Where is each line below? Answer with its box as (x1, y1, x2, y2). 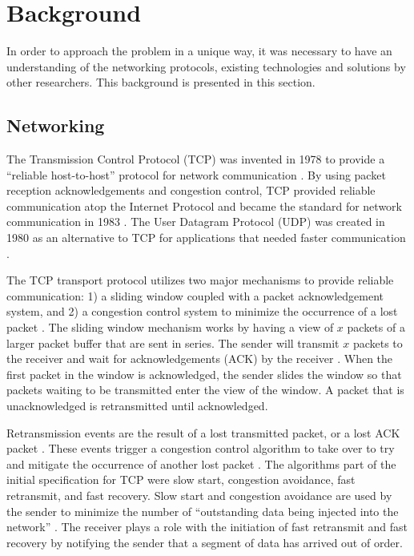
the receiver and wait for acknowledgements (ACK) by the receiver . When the (6, 350, 393, 367)
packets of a (347, 319, 405, 336)
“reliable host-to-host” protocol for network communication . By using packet (6, 166, 386, 183)
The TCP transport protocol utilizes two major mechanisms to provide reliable (6, 272, 394, 288)
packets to (352, 334, 403, 351)
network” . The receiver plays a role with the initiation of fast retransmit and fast (6, 518, 408, 535)
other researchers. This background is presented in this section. (6, 74, 316, 91)
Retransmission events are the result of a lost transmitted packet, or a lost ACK (6, 424, 400, 441)
